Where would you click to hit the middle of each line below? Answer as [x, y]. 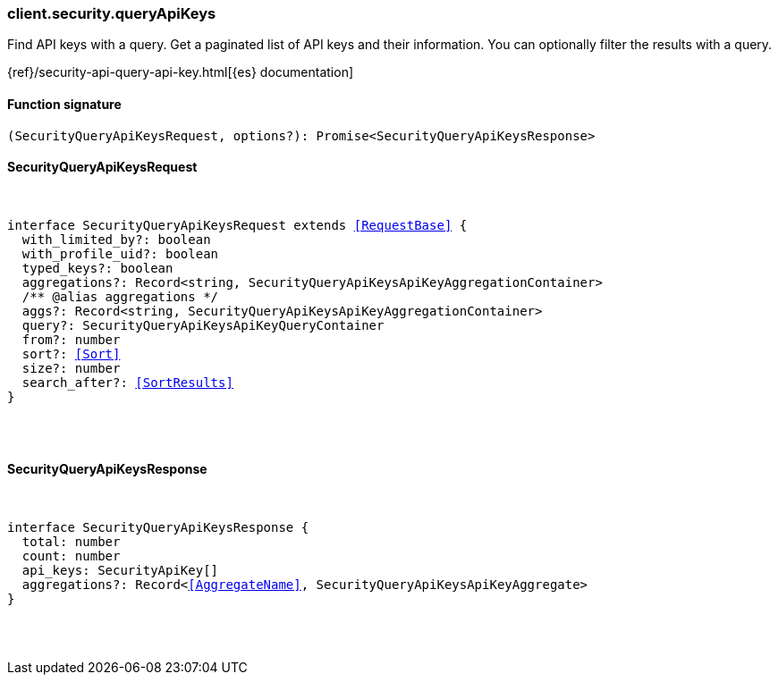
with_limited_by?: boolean [116, 239]
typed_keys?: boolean [97, 268]
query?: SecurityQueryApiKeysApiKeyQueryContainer [203, 325]
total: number [71, 542]
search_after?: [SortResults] [127, 382]
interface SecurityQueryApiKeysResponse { [158, 528]
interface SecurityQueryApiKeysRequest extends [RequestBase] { [237, 225]
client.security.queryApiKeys [112, 13]
